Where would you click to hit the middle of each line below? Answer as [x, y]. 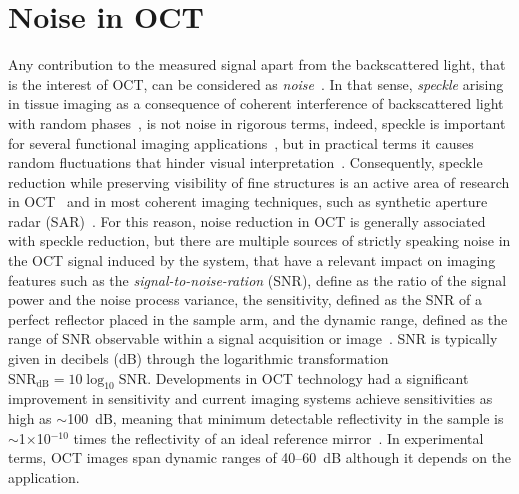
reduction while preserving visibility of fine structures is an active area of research [259, 181]
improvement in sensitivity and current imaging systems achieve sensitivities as [250, 398]
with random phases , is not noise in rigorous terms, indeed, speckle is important [257, 122]
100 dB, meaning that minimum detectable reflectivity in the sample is [285, 418]
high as [30, 418]
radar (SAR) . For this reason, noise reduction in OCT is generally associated [247, 220]
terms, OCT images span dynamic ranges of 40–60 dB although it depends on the [260, 457]
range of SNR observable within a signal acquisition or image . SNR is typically [253, 338]
